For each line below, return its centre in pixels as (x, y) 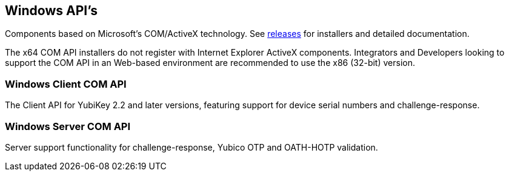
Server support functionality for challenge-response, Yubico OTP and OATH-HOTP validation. (191, 147)
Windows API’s (51, 11)
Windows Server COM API (68, 126)
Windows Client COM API (66, 84)
